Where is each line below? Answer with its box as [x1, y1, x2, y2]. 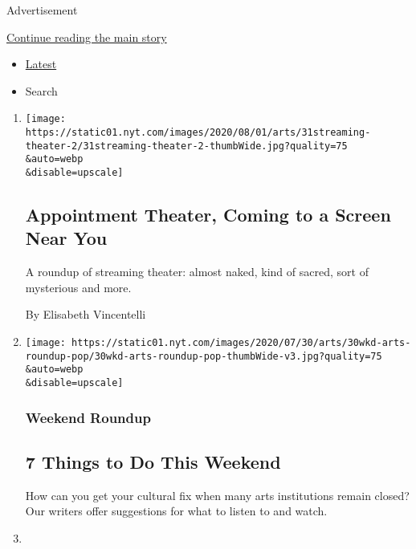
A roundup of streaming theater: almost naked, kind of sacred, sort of [25, 263, 369, 280]
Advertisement [6, 2, 78, 18]
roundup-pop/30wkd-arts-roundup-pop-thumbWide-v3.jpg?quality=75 [25, 350, 382, 362]
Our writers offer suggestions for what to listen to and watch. [25, 502, 328, 519]
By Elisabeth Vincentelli [25, 306, 146, 323]
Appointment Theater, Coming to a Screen [25, 202, 391, 227]
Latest [25, 55, 57, 72]
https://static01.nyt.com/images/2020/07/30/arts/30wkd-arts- [71, 337, 411, 349]
